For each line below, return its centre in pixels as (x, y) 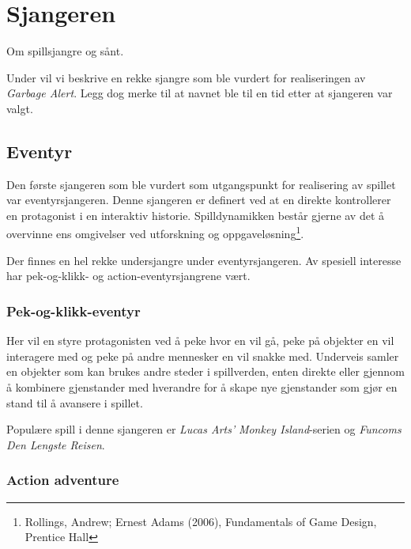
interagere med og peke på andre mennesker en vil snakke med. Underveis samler (203, 356)
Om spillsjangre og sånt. (65, 51)
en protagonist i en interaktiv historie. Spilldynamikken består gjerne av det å (196, 215)
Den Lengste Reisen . (56, 444)
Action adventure (63, 480)
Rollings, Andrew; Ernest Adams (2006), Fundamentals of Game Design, (201, 521)
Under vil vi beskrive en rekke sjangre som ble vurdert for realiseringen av (186, 77)
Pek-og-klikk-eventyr (74, 310)
